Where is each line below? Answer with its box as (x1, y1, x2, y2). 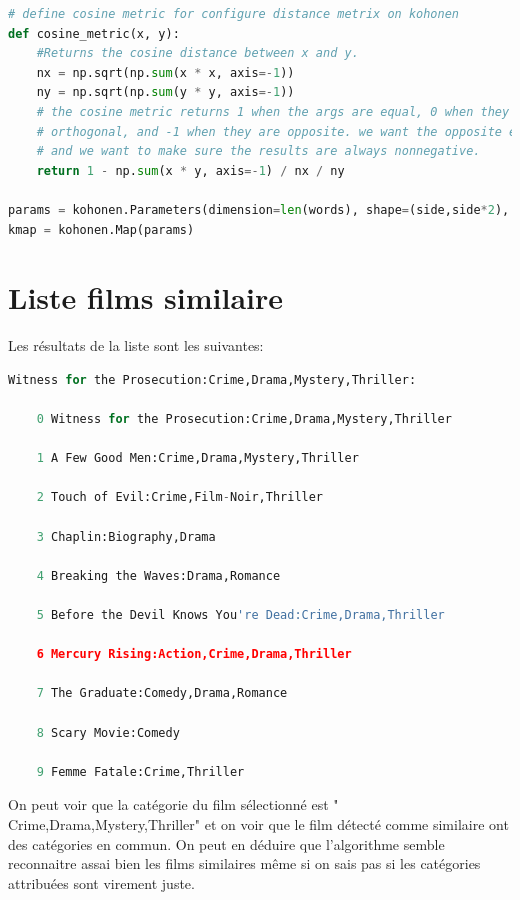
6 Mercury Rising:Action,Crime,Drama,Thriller (36, 647, 352, 662)
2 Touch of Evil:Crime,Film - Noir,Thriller (36, 490, 324, 505)
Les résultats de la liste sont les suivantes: (8, 335, 264, 356)
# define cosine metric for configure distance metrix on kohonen (8, 7, 460, 21)
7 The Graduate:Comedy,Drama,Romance (36, 686, 288, 701)
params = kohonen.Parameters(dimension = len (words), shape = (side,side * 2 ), (8, 202, 510, 217)
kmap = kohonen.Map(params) (8, 222, 195, 237)
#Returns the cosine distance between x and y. (36, 46, 359, 61)
